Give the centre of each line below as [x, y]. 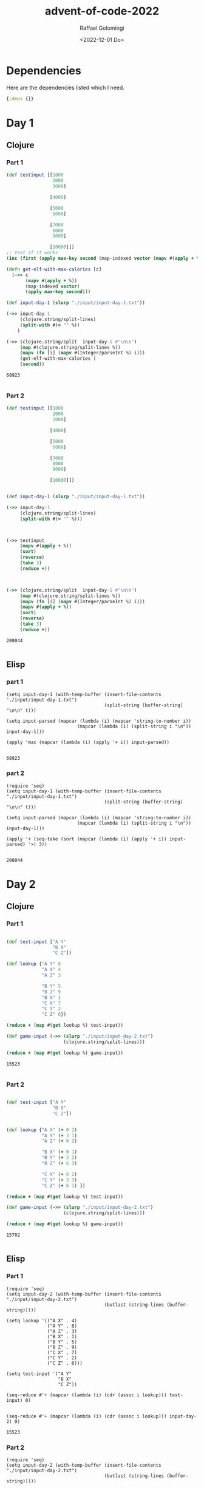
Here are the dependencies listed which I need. [65, 87]
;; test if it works [32, 253]
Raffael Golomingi [102, 28]
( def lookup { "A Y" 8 [34, 964]
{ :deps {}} [20, 98]
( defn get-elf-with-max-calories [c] [54, 269]
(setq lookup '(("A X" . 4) [42, 1321]
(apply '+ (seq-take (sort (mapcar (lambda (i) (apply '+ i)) [87, 839]
